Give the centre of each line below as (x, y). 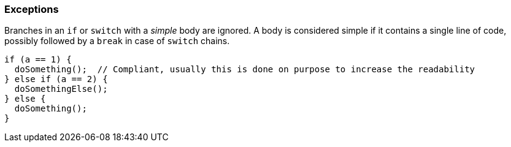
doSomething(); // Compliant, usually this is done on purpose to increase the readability (245, 70)
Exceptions (32, 9)
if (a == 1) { (38, 60)
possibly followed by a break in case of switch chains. (117, 41)
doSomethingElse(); (61, 89)
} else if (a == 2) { (56, 79)
